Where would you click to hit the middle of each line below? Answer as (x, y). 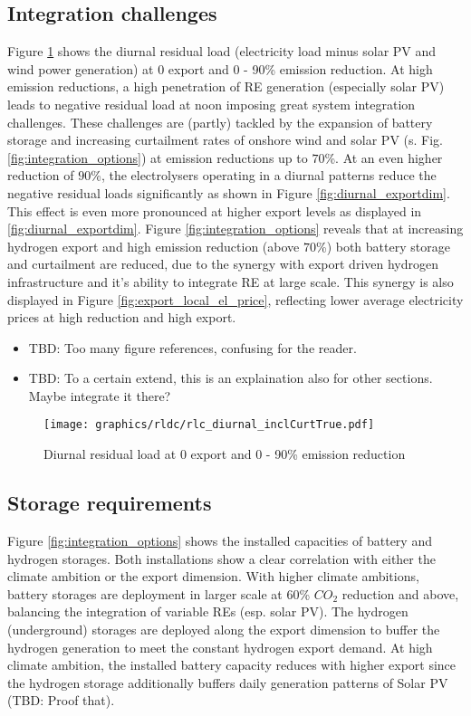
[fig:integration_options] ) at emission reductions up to (158, 157)
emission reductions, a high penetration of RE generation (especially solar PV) (226, 86)
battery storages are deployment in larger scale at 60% (159, 593)
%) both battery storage (383, 246)
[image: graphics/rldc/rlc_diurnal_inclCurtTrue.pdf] (209, 425)
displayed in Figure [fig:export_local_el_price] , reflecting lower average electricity (235, 299)
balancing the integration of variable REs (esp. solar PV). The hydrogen (208, 611)
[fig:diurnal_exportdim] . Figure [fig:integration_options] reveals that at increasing (235, 229)
